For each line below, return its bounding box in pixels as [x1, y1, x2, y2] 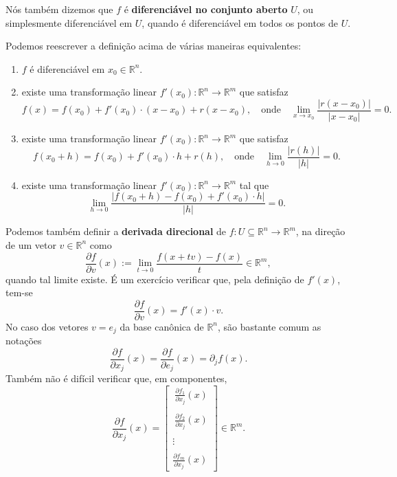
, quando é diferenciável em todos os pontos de [141, 15, 339, 30]
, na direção [295, 224, 345, 238]
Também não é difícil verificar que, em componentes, [5, 371, 227, 386]
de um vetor [5, 237, 56, 252]
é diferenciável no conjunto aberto [124, 2, 288, 16]
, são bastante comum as [218, 319, 321, 333]
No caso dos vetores [5, 319, 89, 333]
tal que [239, 177, 269, 192]
